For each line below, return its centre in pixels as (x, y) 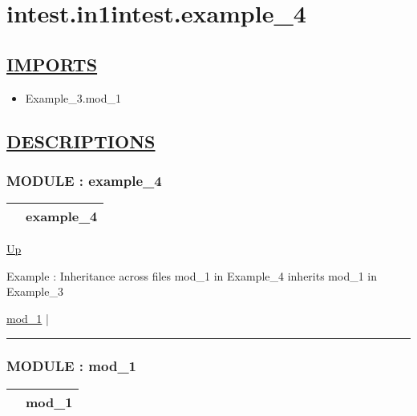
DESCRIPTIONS (81, 141)
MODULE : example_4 (84, 180)
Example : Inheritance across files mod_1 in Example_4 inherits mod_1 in (192, 275)
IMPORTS (52, 64)
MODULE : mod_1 (72, 366)
